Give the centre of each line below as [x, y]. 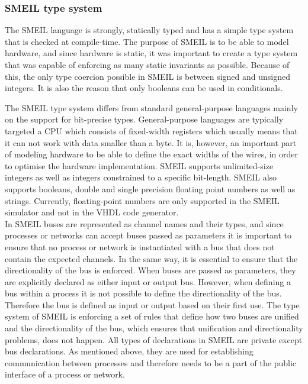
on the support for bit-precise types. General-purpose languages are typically [144, 119]
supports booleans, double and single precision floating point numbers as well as [150, 188]
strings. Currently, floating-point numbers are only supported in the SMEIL [142, 200]
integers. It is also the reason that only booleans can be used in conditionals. [144, 88]
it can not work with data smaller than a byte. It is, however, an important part [151, 142]
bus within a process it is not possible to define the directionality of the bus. [143, 293]
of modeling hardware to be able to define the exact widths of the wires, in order [152, 154]
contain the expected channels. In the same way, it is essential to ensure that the [151, 258]
